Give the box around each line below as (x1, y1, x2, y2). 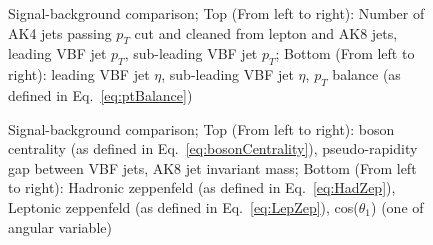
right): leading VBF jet (8, 64, 150, 85)
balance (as (332, 64, 401, 85)
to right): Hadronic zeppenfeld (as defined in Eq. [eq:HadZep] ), (8, 177, 396, 198)
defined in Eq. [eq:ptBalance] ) (8, 84, 193, 105)
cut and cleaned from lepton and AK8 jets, (134, 22, 398, 43)
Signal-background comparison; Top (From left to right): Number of (8, 3, 425, 23)
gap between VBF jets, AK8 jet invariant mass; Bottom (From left (8, 157, 417, 178)
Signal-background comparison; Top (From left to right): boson (8, 118, 395, 139)
